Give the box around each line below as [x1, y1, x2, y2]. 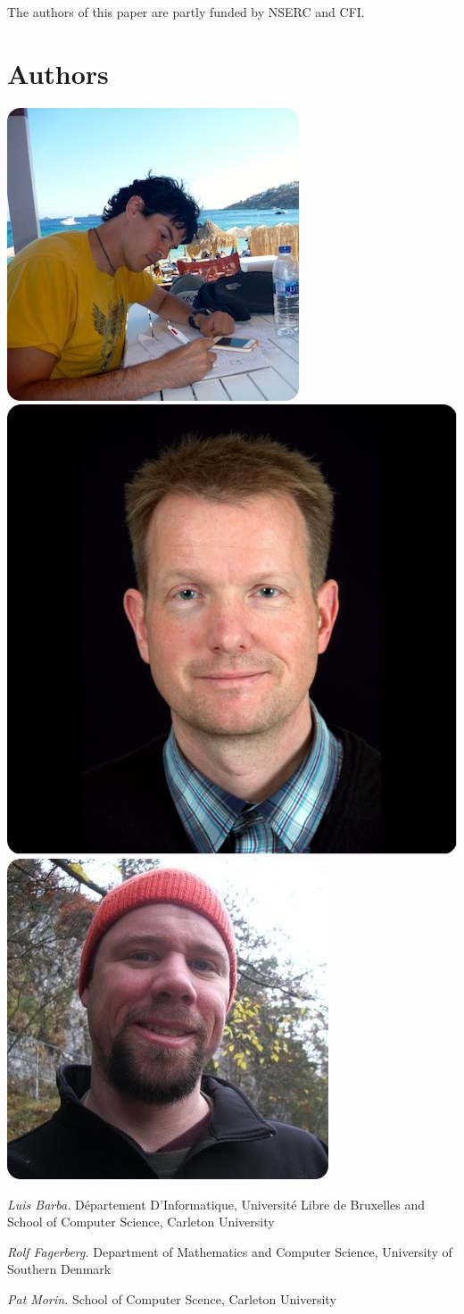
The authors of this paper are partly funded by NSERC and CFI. [7, 3, 365, 21]
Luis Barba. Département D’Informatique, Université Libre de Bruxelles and [7, 1194, 426, 1213]
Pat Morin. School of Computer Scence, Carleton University [7, 1289, 336, 1308]
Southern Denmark [7, 1260, 112, 1278]
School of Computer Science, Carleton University [7, 1212, 275, 1231]
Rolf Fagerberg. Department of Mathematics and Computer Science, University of [7, 1242, 452, 1260]
